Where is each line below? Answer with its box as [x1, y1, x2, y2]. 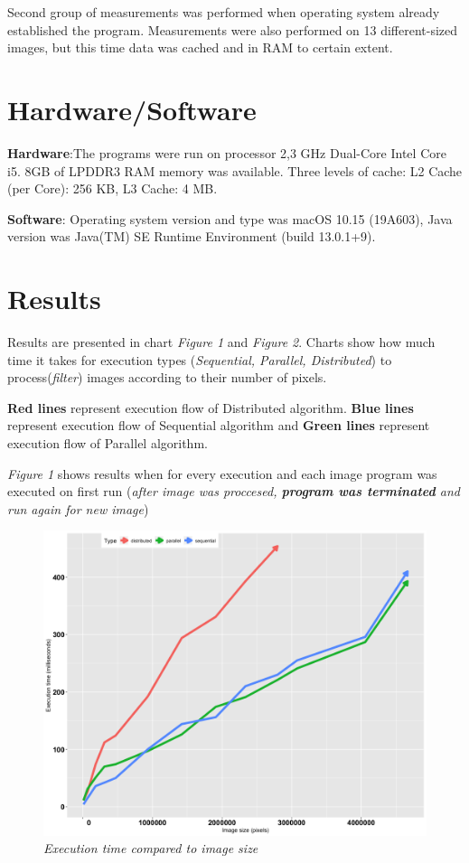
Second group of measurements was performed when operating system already [7, 3, 440, 21]
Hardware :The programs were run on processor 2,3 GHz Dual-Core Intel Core [7, 143, 446, 162]
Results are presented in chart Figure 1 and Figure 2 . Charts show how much [7, 333, 436, 351]
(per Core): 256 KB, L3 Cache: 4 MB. [7, 179, 218, 198]
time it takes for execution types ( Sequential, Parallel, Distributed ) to [7, 350, 392, 369]
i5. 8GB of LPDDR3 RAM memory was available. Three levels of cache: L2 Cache [7, 161, 463, 180]
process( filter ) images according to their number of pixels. [7, 368, 327, 387]
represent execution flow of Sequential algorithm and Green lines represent [7, 416, 430, 435]
